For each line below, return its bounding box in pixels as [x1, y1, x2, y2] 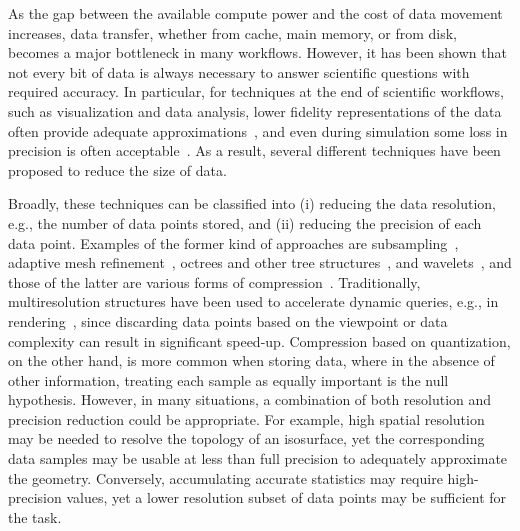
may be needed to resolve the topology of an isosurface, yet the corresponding [8, 428, 485, 449]
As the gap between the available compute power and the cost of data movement [8, 3, 503, 23]
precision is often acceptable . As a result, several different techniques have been [8, 140, 501, 161]
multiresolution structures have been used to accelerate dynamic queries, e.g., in [8, 291, 499, 312]
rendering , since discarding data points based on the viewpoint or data [8, 310, 448, 331]
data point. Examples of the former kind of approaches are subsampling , [8, 232, 459, 253]
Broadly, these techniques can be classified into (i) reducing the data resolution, [8, 193, 496, 214]
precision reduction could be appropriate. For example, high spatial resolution [8, 408, 485, 429]
